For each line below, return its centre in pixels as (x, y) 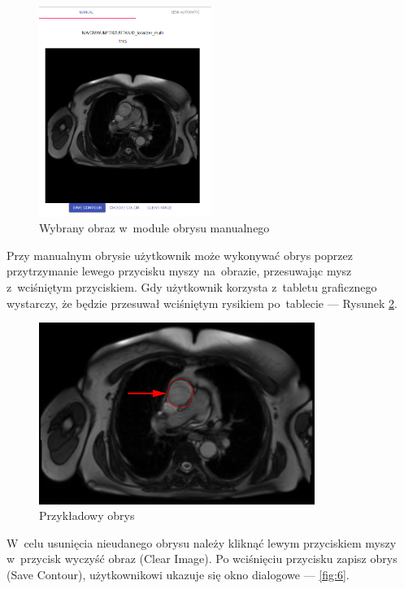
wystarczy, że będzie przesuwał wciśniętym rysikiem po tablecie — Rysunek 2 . (202, 303)
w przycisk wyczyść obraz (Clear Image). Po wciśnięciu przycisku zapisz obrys (202, 559)
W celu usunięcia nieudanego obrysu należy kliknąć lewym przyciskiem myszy (202, 542)
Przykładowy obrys (87, 515)
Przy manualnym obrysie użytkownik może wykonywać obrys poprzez (180, 255)
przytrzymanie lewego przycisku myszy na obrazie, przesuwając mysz (179, 271)
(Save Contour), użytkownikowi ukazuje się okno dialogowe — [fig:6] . (178, 574)
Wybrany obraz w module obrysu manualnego (154, 228)
